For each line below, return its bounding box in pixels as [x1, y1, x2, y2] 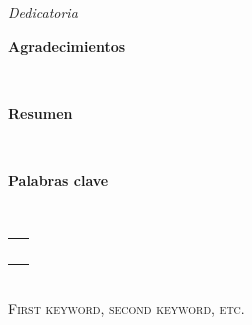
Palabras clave [8, 169, 109, 190]
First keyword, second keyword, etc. [8, 297, 245, 318]
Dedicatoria [8, 2, 78, 22]
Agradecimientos [8, 35, 126, 56]
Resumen [8, 102, 73, 123]
